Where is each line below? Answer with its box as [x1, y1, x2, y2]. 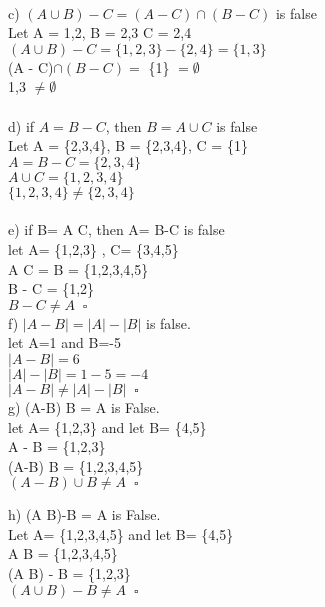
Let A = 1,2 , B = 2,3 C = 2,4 [8, 22, 192, 43]
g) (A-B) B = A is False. [8, 396, 160, 417]
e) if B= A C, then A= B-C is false [8, 219, 225, 240]
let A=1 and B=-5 [8, 332, 121, 353]
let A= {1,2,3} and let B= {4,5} [8, 416, 207, 437]
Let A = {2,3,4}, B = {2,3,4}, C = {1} [8, 135, 248, 156]
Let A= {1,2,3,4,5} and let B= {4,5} [8, 523, 234, 544]
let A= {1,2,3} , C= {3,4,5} [8, 238, 179, 259]
